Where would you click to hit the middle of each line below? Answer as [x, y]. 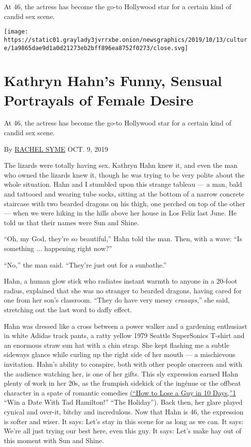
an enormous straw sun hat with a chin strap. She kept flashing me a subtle [117, 345]
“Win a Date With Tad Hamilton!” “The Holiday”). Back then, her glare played [123, 402]
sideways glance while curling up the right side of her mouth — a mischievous [120, 354]
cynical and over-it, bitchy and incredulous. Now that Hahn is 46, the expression [124, 411]
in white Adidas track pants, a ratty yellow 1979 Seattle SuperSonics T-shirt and [124, 335]
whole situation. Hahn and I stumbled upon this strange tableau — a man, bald [123, 184]
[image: [16, 32]
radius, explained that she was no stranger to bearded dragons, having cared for [123, 290]
